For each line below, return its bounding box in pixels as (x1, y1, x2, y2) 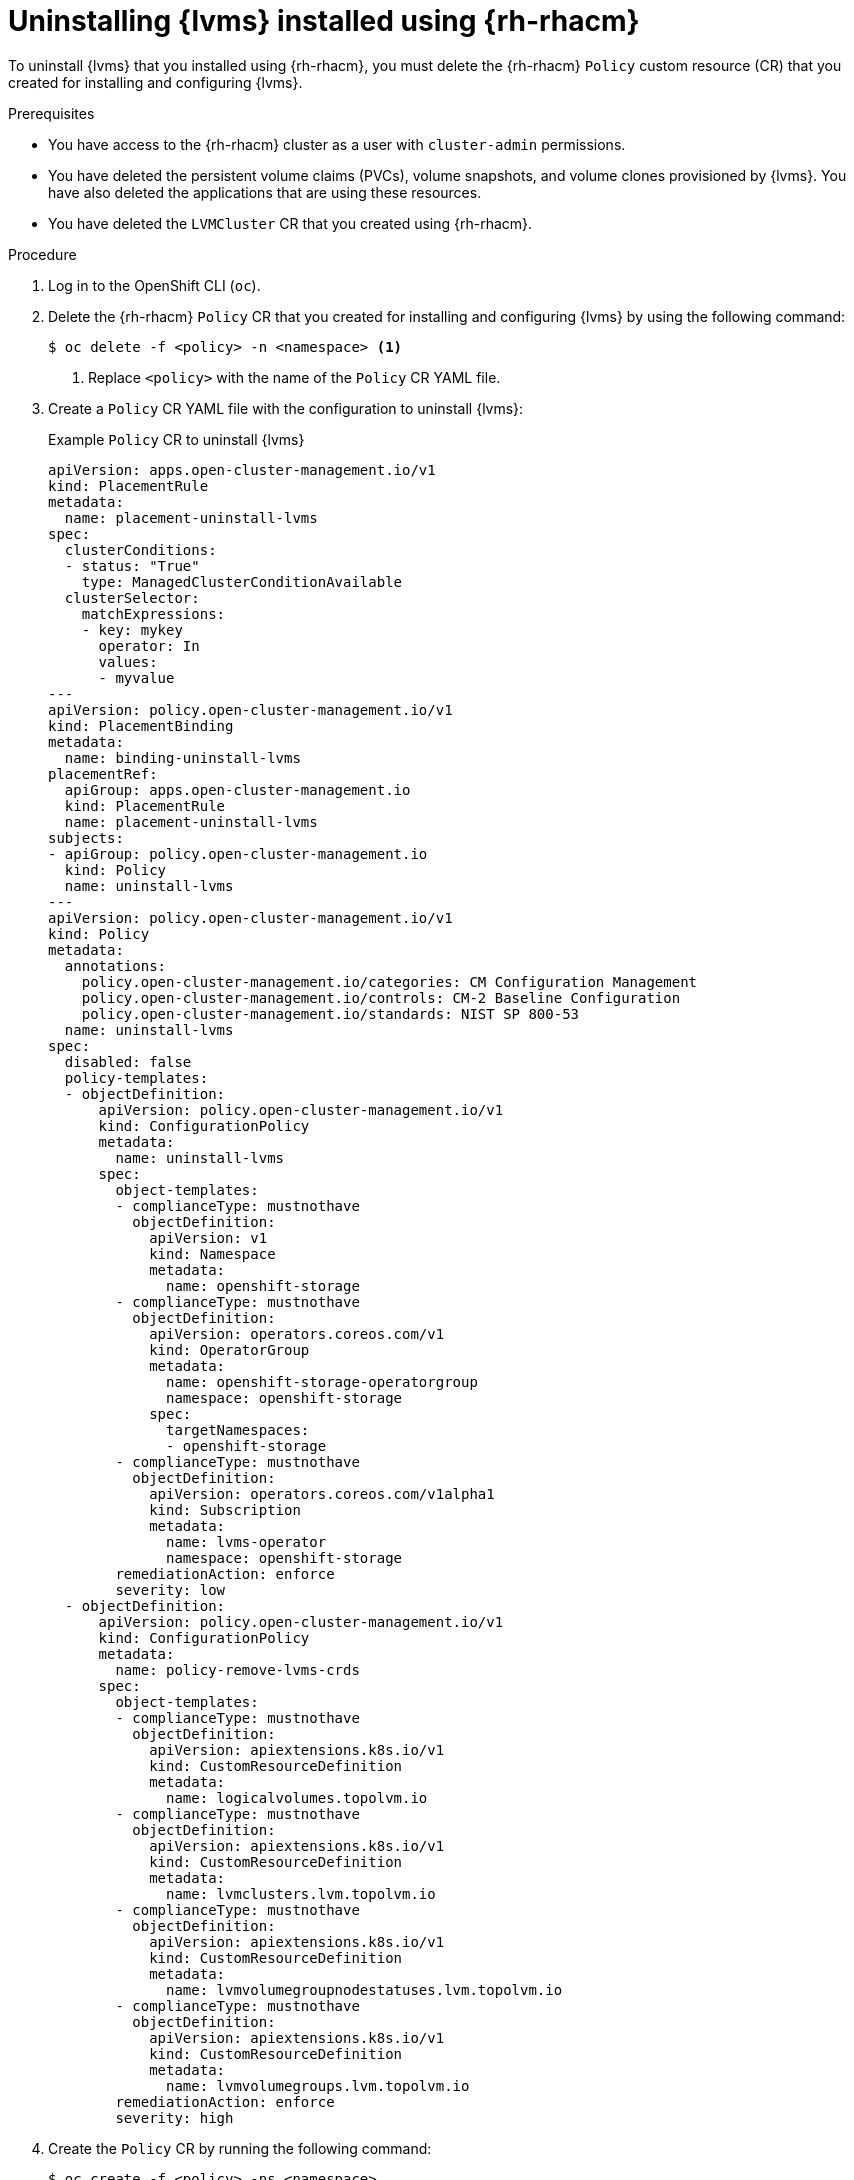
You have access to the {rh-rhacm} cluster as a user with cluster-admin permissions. (48, 135, 626, 153)
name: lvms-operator (166, 1533, 327, 1550)
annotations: (64, 957, 167, 974)
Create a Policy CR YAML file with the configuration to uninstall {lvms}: (48, 399, 524, 417)
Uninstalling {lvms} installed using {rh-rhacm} (8, 4, 640, 38)
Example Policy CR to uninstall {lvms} (48, 430, 305, 448)
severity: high (115, 2109, 234, 2126)
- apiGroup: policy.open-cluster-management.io (48, 845, 428, 862)
